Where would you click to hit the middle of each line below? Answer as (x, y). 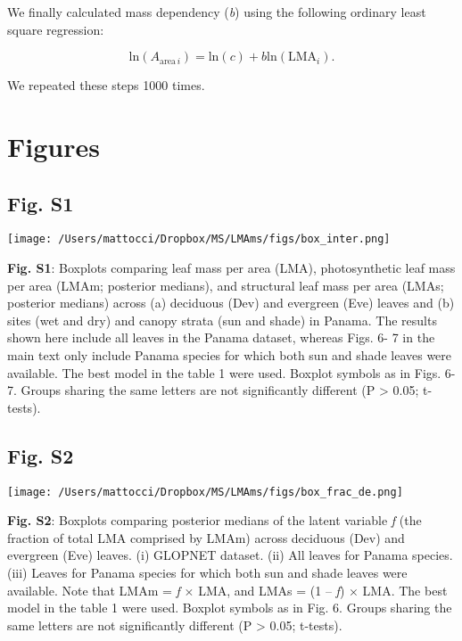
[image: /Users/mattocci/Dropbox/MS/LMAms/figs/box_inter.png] (199, 239)
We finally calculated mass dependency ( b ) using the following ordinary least (217, 12)
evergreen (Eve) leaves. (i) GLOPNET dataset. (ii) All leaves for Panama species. (230, 555)
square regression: (56, 29)
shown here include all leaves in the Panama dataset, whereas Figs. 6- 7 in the (221, 337)
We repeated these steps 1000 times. (106, 85)
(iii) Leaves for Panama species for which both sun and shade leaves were (207, 572)
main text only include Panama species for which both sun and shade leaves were (230, 354)
